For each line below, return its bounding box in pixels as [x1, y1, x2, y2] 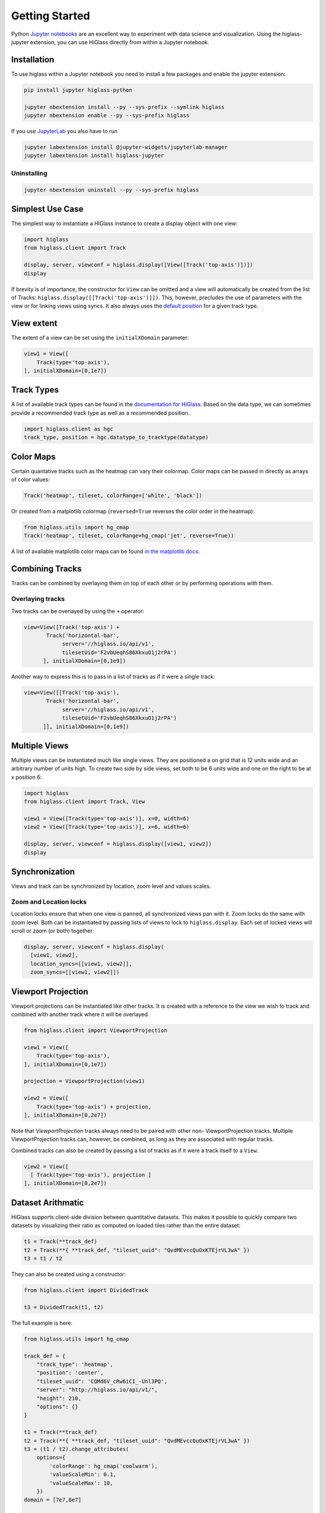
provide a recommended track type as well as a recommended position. [11, 409, 190, 416]
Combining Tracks [11, 563, 82, 574]
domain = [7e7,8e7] [24, 1497, 81, 1503]
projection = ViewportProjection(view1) [24, 1078, 145, 1085]
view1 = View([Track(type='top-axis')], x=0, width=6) [24, 815, 190, 822]
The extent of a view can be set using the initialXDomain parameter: [11, 334, 190, 341]
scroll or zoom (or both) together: [11, 927, 94, 934]
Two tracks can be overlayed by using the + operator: [11, 607, 144, 614]
